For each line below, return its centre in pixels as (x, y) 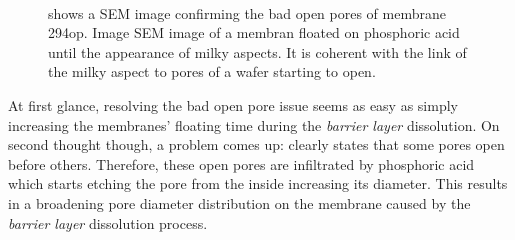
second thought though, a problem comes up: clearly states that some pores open (256, 144)
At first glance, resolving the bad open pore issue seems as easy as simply (233, 104)
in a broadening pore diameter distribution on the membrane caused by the (239, 202)
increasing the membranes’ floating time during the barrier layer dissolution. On (254, 124)
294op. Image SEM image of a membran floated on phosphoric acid (254, 32)
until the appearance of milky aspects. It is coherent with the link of (257, 51)
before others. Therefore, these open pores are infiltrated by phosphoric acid (241, 163)
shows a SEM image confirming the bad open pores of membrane (247, 12)
